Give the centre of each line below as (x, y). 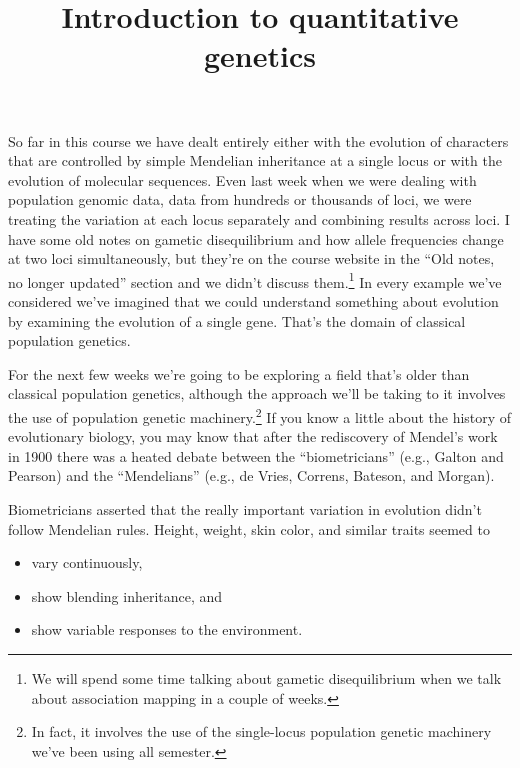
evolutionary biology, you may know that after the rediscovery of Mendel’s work (253, 436)
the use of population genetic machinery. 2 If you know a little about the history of (260, 415)
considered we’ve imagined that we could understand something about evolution (253, 300)
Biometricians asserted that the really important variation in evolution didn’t (245, 508)
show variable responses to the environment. (167, 629)
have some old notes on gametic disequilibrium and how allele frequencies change (256, 238)
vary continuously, (87, 562)
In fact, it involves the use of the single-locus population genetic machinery (261, 731)
